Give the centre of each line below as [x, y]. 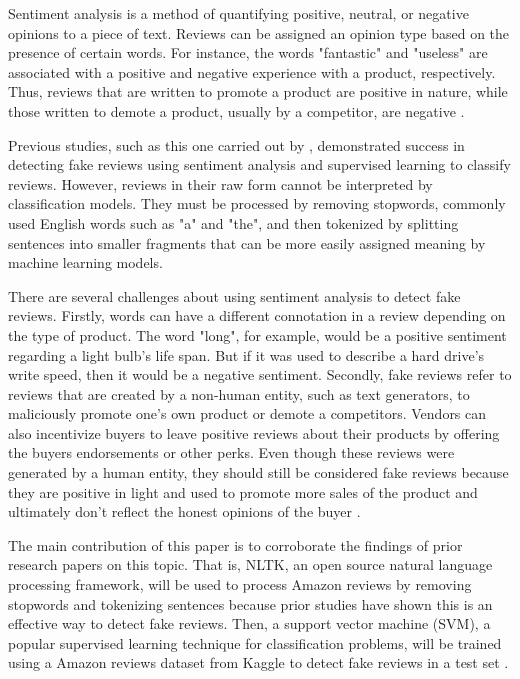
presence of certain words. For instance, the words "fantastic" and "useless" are [248, 52]
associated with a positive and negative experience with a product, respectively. [252, 71]
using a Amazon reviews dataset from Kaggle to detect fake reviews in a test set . [258, 662]
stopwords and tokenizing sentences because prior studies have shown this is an [250, 603]
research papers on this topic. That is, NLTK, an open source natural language [250, 564]
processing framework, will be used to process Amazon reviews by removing [240, 584]
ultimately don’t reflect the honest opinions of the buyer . [184, 511]
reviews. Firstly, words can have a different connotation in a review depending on [257, 315]
